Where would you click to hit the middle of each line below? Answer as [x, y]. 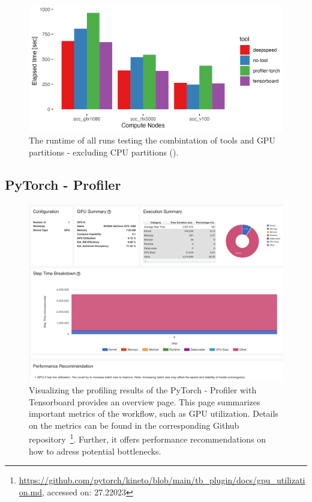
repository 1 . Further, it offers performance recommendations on [148, 438]
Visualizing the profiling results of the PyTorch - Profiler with [143, 390]
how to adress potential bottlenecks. [95, 451]
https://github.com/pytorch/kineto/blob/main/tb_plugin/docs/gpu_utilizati [162, 480]
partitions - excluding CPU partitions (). [104, 152]
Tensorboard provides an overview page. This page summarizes [145, 401]
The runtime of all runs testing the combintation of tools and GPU [152, 140]
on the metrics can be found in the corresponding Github [134, 425]
